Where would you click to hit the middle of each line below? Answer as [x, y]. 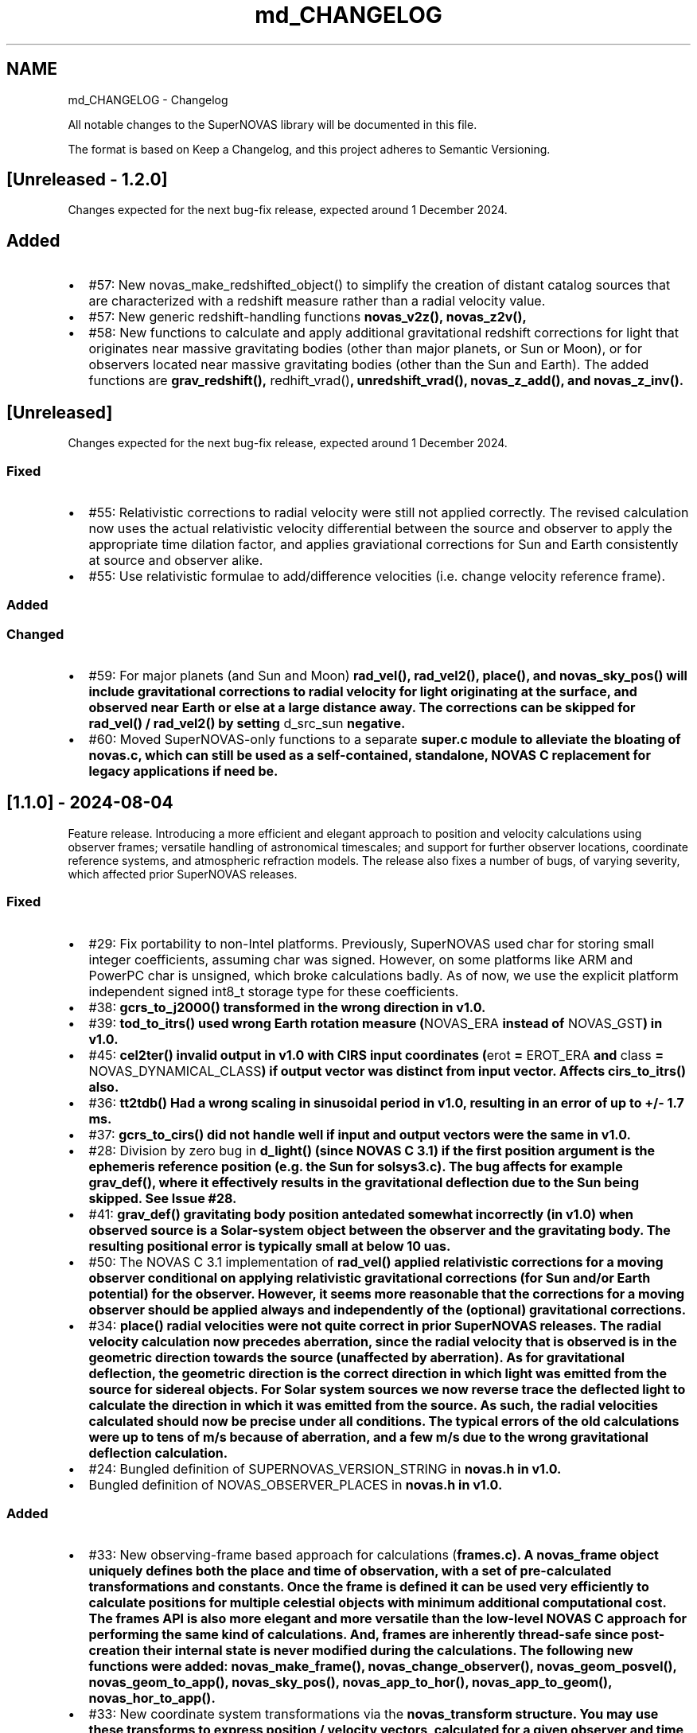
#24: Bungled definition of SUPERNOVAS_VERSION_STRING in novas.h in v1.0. [325, 1468]
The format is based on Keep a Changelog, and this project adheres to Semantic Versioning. [309, 149]
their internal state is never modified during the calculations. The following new [388, 1651]
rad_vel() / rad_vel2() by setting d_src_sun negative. [247, 723]
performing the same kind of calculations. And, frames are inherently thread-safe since [358, 1635]
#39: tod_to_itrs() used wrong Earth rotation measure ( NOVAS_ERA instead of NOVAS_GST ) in [376, 1023]
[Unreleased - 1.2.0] [87, 180]
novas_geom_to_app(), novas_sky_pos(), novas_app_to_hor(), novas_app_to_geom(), [350, 1682]
